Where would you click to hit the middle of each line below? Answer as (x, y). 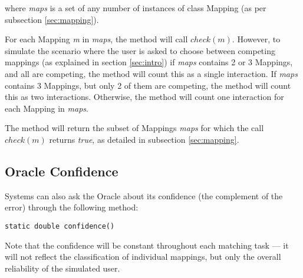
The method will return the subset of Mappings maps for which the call (134, 128)
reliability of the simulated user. (62, 268)
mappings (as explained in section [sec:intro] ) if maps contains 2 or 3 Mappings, (149, 62)
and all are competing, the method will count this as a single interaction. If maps (151, 73)
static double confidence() (60, 226)
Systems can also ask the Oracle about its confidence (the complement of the (144, 195)
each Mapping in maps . (47, 108)
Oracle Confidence (62, 171)
